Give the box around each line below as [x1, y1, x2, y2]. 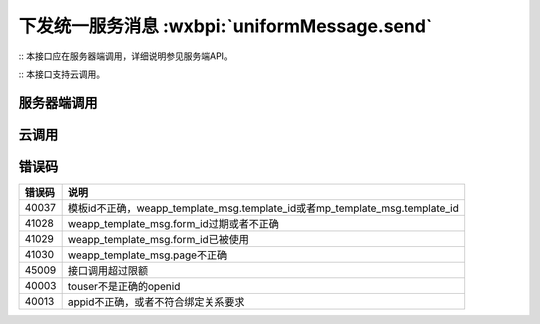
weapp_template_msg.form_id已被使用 [67, 232, 249, 246]
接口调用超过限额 [67, 263, 149, 277]
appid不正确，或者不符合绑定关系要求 [67, 295, 245, 309]
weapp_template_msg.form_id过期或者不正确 [67, 216, 279, 230]
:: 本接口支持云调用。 [18, 68, 106, 80]
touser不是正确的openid [67, 279, 181, 293]
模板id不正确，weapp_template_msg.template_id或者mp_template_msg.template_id [67, 201, 460, 215]
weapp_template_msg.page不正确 [67, 248, 228, 262]
